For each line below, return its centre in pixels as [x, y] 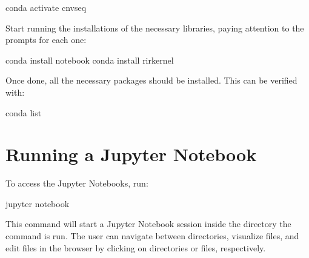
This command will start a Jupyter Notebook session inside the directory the [148, 224]
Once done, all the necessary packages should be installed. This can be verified [151, 80]
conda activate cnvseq [46, 7]
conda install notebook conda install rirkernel [90, 60]
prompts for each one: [46, 40]
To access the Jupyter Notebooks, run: [77, 183]
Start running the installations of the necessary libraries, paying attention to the [155, 28]
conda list [24, 112]
